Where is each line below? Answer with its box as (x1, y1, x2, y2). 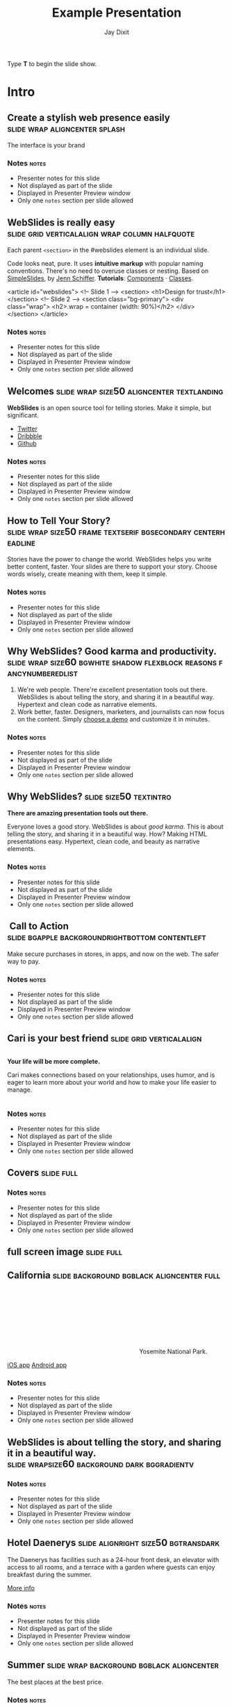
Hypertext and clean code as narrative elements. (17, 701, 158, 709)
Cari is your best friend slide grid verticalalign (7, 1033, 202, 1044)
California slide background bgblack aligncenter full (7, 1270, 221, 1282)
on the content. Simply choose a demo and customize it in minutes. (17, 715, 210, 724)
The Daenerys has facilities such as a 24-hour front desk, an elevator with (7, 1555, 219, 1563)
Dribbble (17, 432, 42, 440)
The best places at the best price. (7, 1677, 103, 1686)
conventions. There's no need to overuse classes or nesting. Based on (7, 266, 209, 276)
